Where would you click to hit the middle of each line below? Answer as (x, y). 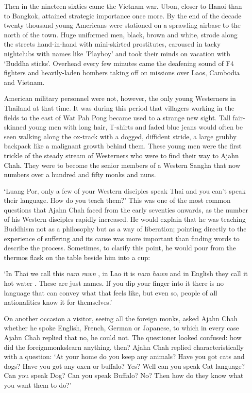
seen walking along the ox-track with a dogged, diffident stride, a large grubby (120, 136)
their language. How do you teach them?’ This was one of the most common (117, 200)
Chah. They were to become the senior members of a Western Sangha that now (122, 165)
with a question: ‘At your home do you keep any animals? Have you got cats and (124, 356)
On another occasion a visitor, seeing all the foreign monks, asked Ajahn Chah (121, 318)
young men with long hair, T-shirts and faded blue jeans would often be (136, 127)
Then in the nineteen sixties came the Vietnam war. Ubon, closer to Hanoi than (123, 6)
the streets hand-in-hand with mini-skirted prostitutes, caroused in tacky (112, 44)
